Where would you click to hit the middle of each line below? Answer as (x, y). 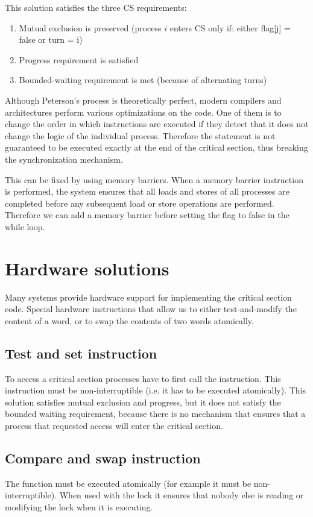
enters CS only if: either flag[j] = (230, 27)
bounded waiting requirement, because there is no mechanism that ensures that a (155, 414)
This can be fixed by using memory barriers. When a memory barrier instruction (154, 179)
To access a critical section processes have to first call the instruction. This (143, 378)
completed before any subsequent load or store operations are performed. (140, 203)
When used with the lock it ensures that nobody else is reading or (182, 495)
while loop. (25, 226)
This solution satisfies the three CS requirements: (96, 7)
